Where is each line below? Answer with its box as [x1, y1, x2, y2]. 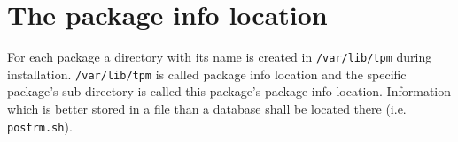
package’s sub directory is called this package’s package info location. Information [7, 82, 452, 101]
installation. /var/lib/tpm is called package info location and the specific [7, 64, 407, 83]
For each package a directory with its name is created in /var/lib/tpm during [7, 48, 432, 66]
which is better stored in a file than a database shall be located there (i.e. [7, 100, 407, 118]
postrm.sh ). [7, 116, 73, 135]
